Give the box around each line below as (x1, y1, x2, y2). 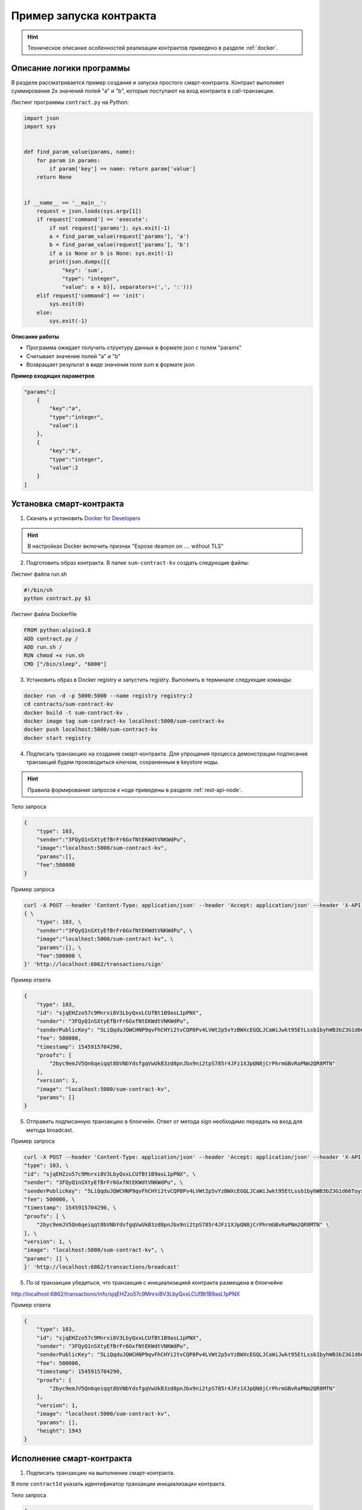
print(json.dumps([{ (49, 259, 110, 265)
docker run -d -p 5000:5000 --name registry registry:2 (24, 692, 193, 699)
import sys (24, 123, 56, 130)
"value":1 (49, 422, 78, 429)
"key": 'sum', (62, 266, 104, 274)
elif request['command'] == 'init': (36, 292, 145, 299)
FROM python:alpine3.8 (24, 627, 91, 634)
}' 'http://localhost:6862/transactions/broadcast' (24, 1264, 180, 1271)
